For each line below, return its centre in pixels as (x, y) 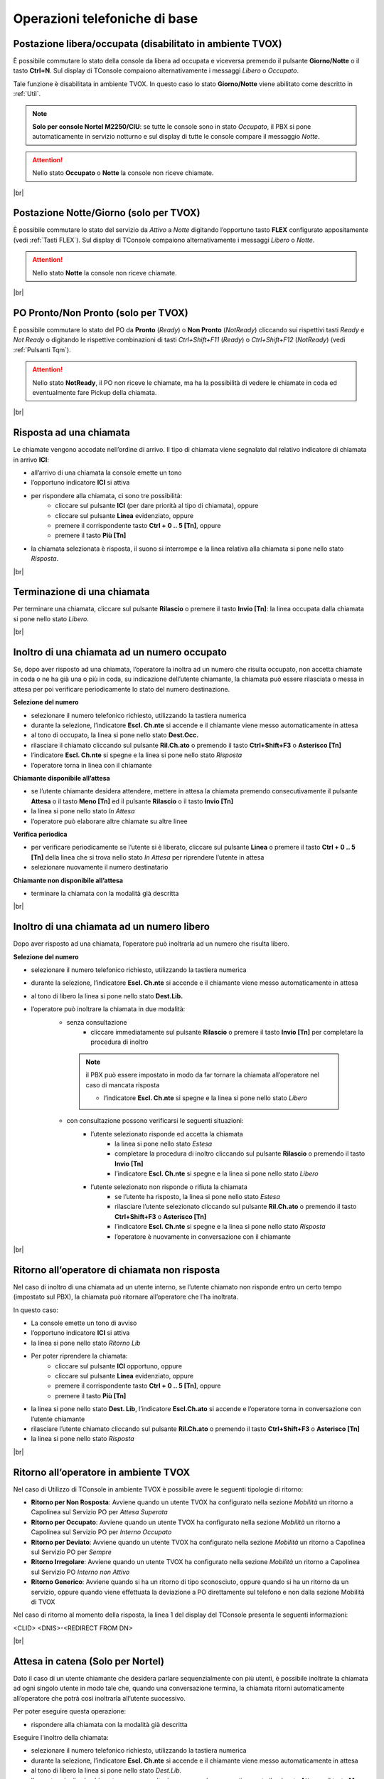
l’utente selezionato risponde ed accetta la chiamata (167, 1134)
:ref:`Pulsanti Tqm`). (42, 349)
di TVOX (43, 1602)
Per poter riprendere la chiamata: (79, 1356)
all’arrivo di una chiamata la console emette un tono (106, 473)
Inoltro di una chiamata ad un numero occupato (120, 652)
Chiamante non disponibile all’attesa (68, 880)
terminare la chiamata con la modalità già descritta (105, 893)
